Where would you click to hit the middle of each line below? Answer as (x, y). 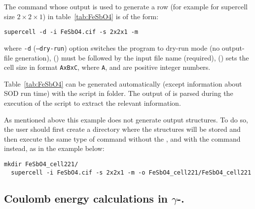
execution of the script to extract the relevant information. (92, 103)
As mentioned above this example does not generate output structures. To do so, (126, 119)
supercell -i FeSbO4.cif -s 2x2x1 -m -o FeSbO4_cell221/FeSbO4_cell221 (131, 172)
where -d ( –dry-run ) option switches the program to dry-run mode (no (112, 47)
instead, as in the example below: (54, 148)
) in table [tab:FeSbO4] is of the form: (101, 16)
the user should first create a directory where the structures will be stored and (122, 129)
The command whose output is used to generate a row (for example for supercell (126, 6)
